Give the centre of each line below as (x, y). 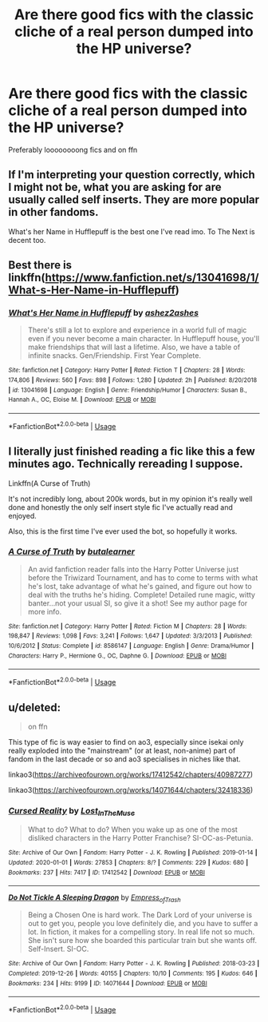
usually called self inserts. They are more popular (134, 200)
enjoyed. (23, 515)
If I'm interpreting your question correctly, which (132, 175)
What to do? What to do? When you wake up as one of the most (132, 829)
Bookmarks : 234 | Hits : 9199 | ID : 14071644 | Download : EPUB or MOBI (108, 983)
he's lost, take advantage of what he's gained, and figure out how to (140, 586)
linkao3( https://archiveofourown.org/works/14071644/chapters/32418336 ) (131, 789)
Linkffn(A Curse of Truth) (49, 483)
